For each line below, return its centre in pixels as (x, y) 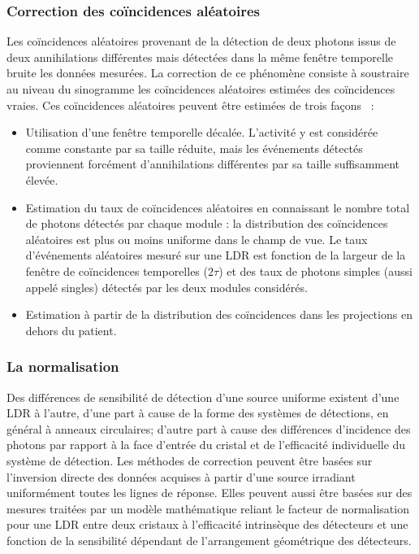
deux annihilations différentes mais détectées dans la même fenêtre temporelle (200, 57)
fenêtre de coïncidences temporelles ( (117, 270)
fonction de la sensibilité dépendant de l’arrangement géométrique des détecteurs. (209, 540)
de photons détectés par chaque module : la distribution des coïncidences (207, 223)
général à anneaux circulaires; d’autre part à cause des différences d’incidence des (209, 428)
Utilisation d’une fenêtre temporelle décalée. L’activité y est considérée (202, 132)
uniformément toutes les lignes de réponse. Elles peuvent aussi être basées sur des (209, 493)
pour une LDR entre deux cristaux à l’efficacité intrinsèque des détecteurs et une (207, 524)
